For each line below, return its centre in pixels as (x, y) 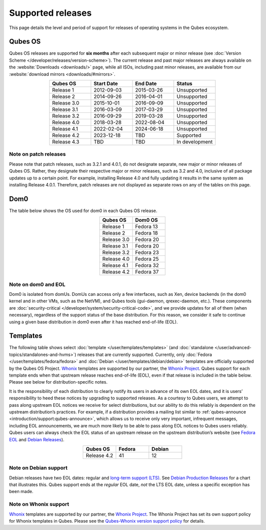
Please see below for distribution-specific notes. (58, 382)
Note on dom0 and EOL (37, 284)
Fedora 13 (147, 227)
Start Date (106, 84)
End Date (146, 84)
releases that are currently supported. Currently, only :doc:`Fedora (145, 354)
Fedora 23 (147, 252)
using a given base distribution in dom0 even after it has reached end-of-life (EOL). (94, 322)
